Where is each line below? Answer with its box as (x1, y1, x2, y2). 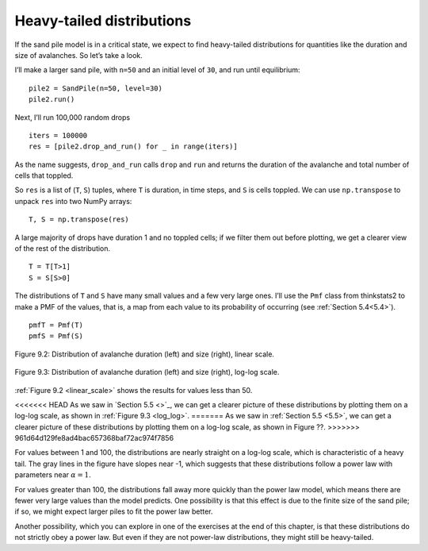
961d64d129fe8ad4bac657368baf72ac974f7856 (14, 433, 174, 443)
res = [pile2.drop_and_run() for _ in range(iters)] (29, 142, 238, 151)
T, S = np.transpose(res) (29, 215, 130, 224)
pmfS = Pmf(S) (29, 332, 83, 341)
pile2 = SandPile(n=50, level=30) (29, 83, 162, 93)
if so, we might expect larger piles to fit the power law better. (14, 507, 213, 516)
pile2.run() (29, 95, 75, 104)
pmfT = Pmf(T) (29, 320, 83, 329)
